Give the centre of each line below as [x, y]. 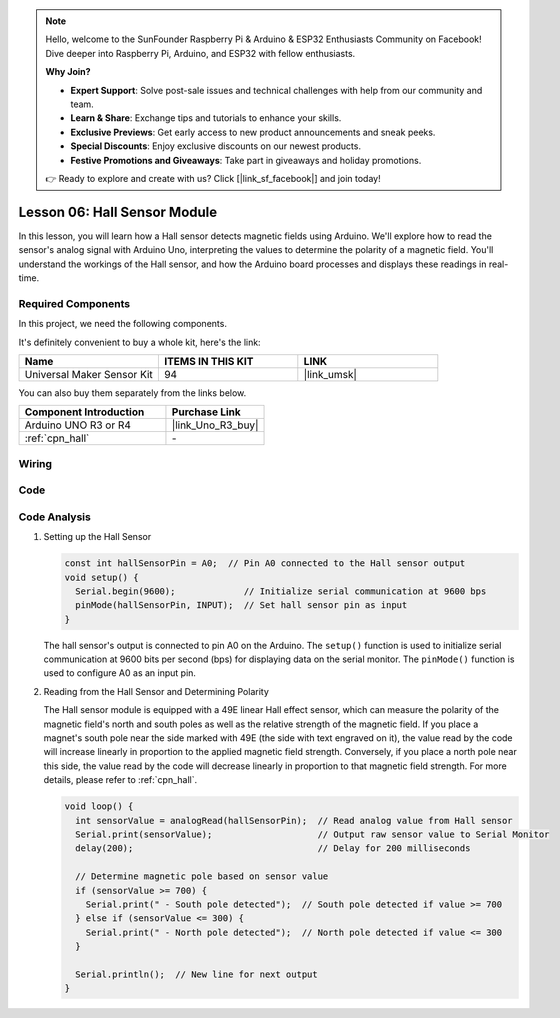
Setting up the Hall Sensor [97, 537]
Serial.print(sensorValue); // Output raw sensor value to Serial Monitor [312, 834]
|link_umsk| [330, 374]
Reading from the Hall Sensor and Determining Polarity [156, 691]
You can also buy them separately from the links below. [132, 392]
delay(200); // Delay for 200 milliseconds [273, 848]
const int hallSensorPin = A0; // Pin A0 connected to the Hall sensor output [265, 563]
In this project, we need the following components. [122, 324]
